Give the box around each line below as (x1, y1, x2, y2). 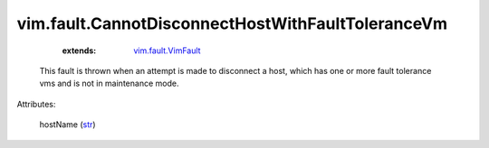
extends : (62, 45, 97, 56)
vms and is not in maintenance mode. (39, 78, 179, 89)
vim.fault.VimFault (133, 45, 201, 56)
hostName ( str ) (39, 119, 96, 130)
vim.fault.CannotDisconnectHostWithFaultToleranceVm (16, 14, 448, 33)
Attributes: (16, 98, 56, 109)
